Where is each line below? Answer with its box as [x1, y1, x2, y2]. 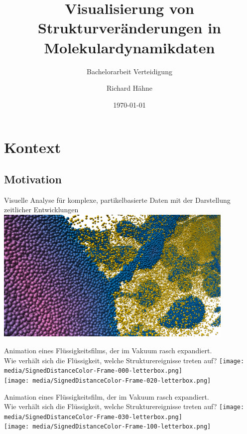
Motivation [4, 171, 62, 186]
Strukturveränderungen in [38, 17, 221, 38]
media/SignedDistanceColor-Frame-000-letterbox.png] [4, 367, 182, 375]
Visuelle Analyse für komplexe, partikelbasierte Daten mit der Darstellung [4, 194, 231, 205]
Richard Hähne [106, 83, 153, 93]
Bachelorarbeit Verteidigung [87, 66, 172, 76]
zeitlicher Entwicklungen [4, 204, 79, 215]
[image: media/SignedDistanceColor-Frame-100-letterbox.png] [4, 423, 211, 431]
